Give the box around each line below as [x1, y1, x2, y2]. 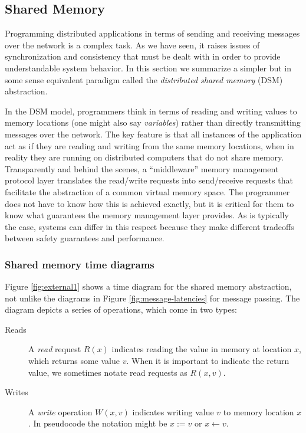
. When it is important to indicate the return [126, 355, 289, 367]
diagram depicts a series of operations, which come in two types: [5, 303, 238, 316]
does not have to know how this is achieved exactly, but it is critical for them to [5, 197, 294, 209]
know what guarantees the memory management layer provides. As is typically [5, 209, 289, 221]
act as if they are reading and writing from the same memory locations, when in [5, 139, 294, 152]
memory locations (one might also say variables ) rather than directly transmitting [5, 116, 301, 129]
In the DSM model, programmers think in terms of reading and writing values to [5, 104, 297, 117]
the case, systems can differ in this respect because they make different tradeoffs [5, 220, 294, 232]
